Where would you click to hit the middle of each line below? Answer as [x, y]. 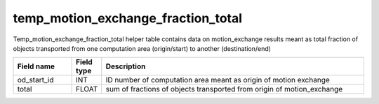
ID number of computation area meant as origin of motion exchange [218, 80]
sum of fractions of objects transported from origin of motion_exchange [224, 89]
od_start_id [35, 80]
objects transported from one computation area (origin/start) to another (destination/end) [142, 48]
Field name [36, 66]
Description [126, 66]
